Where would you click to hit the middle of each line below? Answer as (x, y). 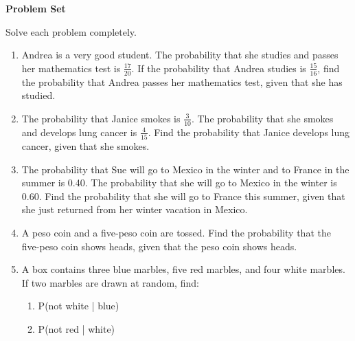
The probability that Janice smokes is (101, 118)
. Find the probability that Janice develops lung (249, 132)
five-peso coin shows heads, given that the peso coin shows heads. (159, 246)
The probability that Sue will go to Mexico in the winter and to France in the (185, 169)
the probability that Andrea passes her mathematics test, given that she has (182, 81)
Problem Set (36, 8)
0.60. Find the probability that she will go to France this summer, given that (183, 196)
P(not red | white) (77, 328)
